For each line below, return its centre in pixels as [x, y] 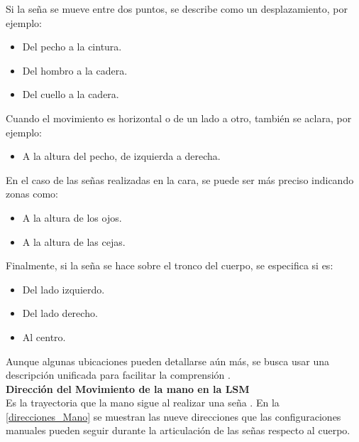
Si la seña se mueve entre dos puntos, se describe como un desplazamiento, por [177, 9]
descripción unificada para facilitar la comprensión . [118, 375]
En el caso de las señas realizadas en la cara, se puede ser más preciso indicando [180, 179]
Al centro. [44, 336]
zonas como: [32, 194]
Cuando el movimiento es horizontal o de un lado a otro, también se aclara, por [179, 118]
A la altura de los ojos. [72, 217]
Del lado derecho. [60, 313]
